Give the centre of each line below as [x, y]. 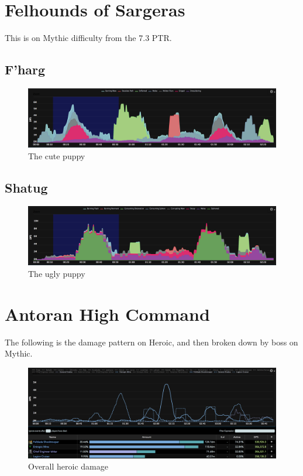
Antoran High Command [107, 314]
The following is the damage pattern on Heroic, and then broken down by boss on [151, 342]
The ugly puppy [57, 273]
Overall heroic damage [68, 466]
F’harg [25, 69]
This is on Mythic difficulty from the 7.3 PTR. [88, 38]
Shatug [26, 187]
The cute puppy [57, 155]
